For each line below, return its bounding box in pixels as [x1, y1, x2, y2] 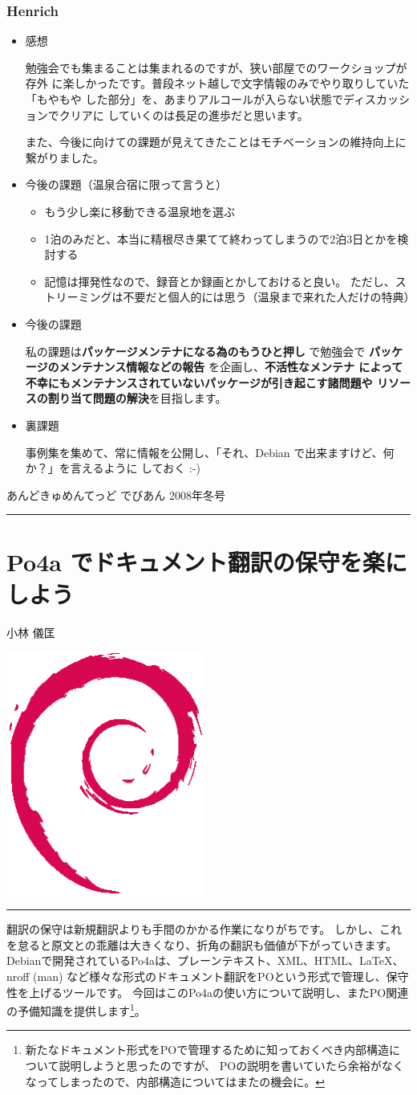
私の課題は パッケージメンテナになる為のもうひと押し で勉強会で [25, 342, 366, 359]
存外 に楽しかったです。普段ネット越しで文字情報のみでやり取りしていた [25, 75, 410, 92]
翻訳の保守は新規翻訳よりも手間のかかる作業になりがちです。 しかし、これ [6, 921, 402, 938]
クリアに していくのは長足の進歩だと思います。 [59, 106, 309, 123]
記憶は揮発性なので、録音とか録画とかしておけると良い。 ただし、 [44, 272, 395, 289]
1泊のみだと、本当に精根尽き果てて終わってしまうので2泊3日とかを [44, 230, 398, 247]
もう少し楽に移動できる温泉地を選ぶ [44, 202, 235, 219]
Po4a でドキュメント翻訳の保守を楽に [6, 545, 407, 578]
